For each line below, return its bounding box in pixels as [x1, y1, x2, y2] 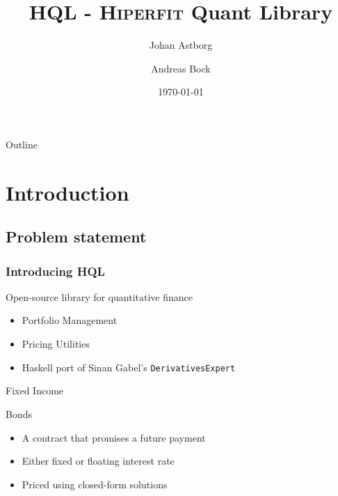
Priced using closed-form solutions [22, 476, 168, 491]
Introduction [6, 178, 129, 206]
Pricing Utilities [22, 336, 90, 351]
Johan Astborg [149, 38, 213, 52]
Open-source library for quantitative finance [6, 289, 193, 304]
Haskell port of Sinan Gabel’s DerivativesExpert [22, 359, 236, 374]
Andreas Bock [151, 61, 211, 75]
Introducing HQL [6, 262, 105, 279]
